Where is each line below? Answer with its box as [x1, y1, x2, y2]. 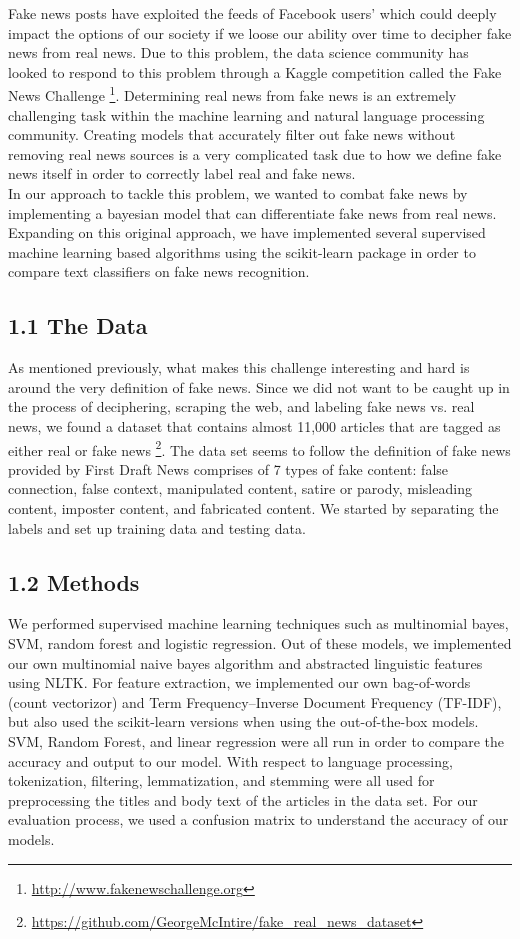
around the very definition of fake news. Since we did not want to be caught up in [8, 376, 510, 397]
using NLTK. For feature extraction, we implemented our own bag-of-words [8, 672, 471, 693]
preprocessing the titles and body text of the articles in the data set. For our [8, 789, 478, 810]
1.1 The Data [8, 310, 148, 341]
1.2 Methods [8, 566, 140, 597]
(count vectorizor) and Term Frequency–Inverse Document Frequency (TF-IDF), [8, 691, 502, 712]
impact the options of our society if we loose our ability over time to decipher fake [8, 22, 512, 43]
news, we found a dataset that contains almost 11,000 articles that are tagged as [8, 415, 501, 436]
